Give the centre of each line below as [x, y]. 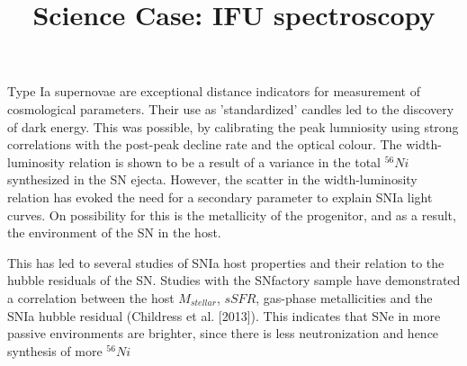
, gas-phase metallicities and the [344, 297]
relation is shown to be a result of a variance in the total [225, 161]
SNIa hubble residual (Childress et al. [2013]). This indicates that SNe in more [224, 315]
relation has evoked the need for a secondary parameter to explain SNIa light [220, 196]
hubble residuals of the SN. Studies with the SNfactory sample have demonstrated [234, 280]
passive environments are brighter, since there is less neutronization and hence [223, 333]
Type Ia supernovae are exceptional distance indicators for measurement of [214, 91]
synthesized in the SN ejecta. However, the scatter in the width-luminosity [212, 179]
